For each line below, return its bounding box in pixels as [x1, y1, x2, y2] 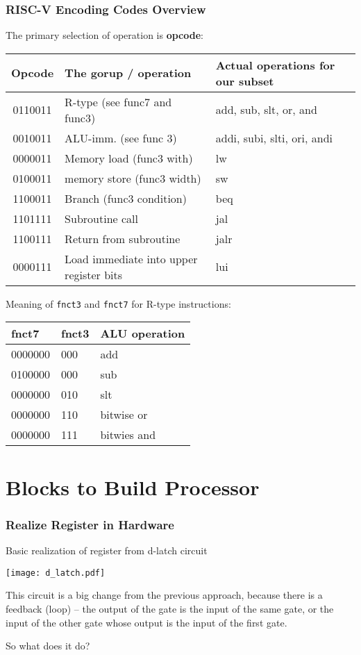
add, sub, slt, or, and [215, 101, 317, 118]
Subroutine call [65, 210, 138, 226]
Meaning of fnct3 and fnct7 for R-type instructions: [6, 296, 231, 310]
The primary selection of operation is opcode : [6, 28, 203, 42]
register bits [65, 266, 123, 283]
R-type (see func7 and [65, 93, 172, 110]
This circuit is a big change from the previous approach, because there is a [6, 588, 323, 602]
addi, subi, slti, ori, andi [215, 129, 333, 146]
